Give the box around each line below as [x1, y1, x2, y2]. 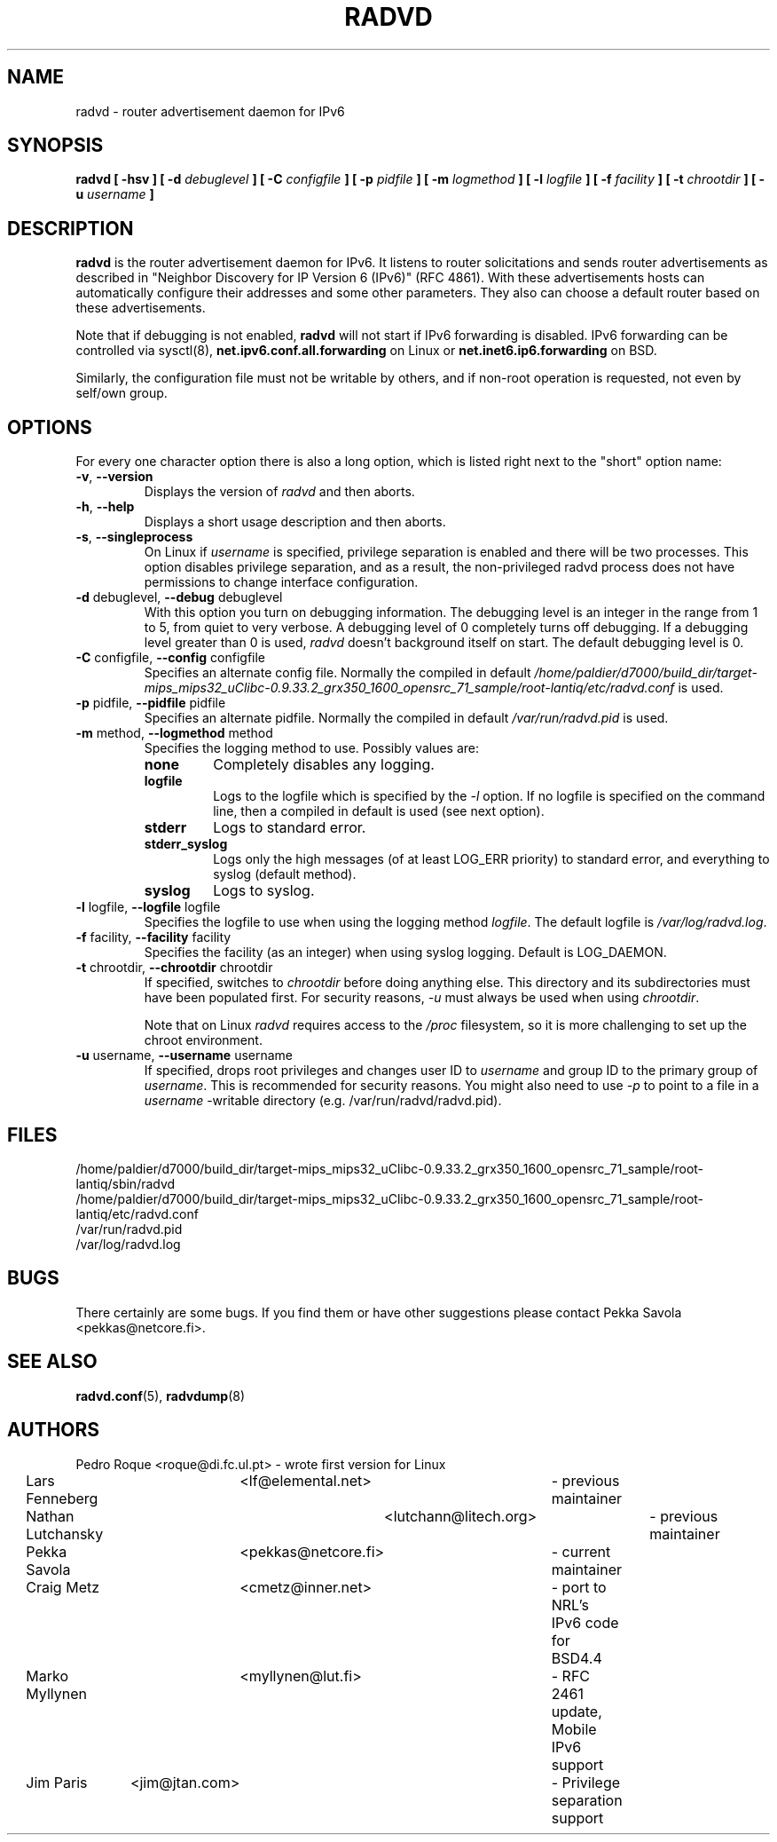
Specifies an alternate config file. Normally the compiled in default [144, 665, 531, 681]
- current [551, 1542, 611, 1561]
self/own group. [75, 385, 168, 401]
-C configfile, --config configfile [75, 650, 266, 666]
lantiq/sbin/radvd [75, 1175, 176, 1191]
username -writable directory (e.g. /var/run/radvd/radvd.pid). [144, 1093, 502, 1109]
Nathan [26, 1506, 75, 1525]
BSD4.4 [551, 1648, 602, 1667]
